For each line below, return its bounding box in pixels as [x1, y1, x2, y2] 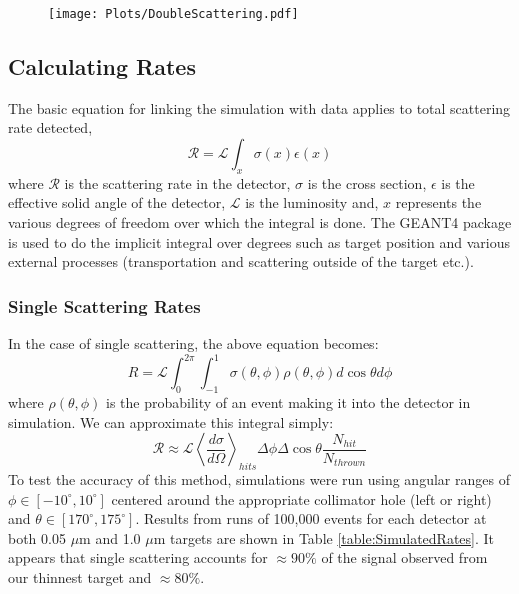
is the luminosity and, [245, 192, 379, 213]
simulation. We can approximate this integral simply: [8, 411, 334, 432]
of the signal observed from [321, 547, 488, 568]
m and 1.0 [79, 527, 141, 548]
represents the [395, 192, 482, 213]
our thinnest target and [8, 566, 152, 587]
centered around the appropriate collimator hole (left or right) [111, 488, 492, 509]
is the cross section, [307, 172, 427, 193]
